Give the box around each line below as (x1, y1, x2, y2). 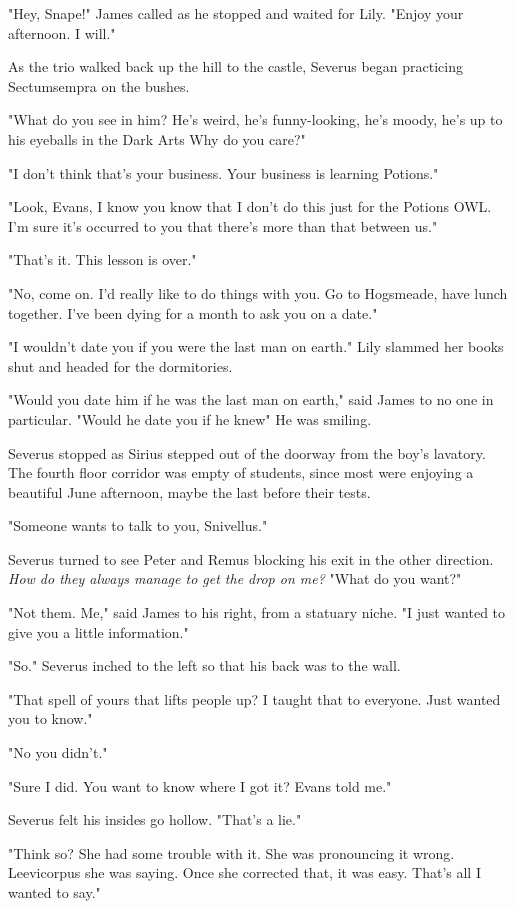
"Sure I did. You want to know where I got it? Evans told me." (8, 775, 392, 796)
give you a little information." (8, 621, 189, 642)
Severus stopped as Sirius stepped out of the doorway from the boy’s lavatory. (8, 442, 486, 463)
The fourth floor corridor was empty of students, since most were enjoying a (8, 462, 474, 483)
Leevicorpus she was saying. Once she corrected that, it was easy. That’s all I (8, 862, 481, 883)
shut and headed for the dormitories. (8, 355, 233, 376)
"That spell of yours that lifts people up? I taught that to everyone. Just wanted (8, 688, 501, 709)
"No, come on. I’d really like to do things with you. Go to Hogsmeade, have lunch (8, 282, 508, 303)
